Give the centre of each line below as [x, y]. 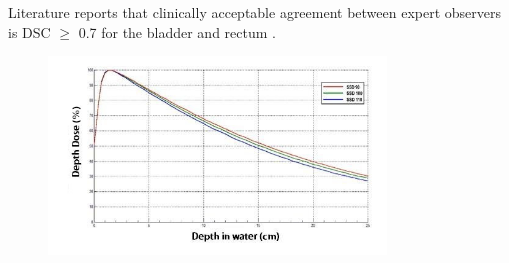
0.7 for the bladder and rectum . [177, 31]
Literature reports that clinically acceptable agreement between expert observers [255, 12]
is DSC [29, 31]
